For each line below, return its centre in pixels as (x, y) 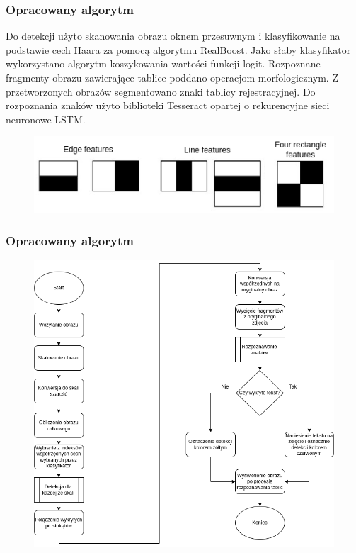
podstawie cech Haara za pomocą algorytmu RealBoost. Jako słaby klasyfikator (178, 49)
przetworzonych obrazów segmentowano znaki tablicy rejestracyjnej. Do (161, 91)
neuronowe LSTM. (46, 119)
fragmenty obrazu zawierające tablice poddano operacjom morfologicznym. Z (172, 77)
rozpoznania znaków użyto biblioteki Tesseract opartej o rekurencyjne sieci (168, 105)
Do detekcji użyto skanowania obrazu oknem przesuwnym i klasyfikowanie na (173, 36)
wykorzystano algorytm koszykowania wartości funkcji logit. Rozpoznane (163, 63)
